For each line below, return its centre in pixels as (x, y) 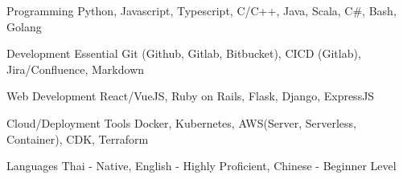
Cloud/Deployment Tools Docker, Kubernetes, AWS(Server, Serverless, (181, 122)
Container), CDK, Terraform (78, 138)
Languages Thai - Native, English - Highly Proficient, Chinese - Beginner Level (201, 166)
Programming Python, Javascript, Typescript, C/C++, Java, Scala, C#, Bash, (201, 10)
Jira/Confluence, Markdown (76, 69)
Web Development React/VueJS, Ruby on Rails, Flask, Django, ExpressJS (191, 96)
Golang (24, 26)
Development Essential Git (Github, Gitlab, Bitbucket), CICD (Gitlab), (184, 53)
